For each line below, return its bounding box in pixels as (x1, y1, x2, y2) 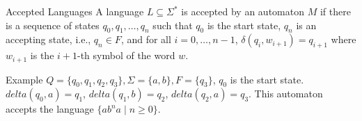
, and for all (120, 32, 171, 47)
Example (6, 72, 43, 86)
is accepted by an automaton (181, 4, 304, 18)
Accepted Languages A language (6, 4, 144, 18)
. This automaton (249, 86, 323, 101)
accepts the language (6, 102, 94, 116)
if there (320, 4, 351, 18)
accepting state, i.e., (6, 32, 91, 47)
